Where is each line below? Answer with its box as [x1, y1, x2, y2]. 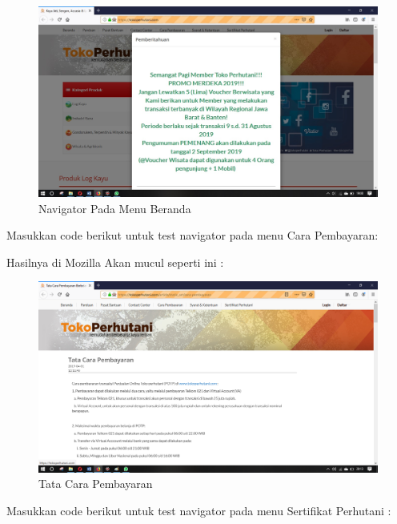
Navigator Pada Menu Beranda [38, 200, 191, 216]
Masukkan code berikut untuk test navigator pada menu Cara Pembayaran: [6, 227, 379, 244]
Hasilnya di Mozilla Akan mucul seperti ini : [6, 253, 224, 270]
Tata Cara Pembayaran [38, 475, 153, 492]
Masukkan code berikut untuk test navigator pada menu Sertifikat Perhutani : [6, 502, 391, 518]
